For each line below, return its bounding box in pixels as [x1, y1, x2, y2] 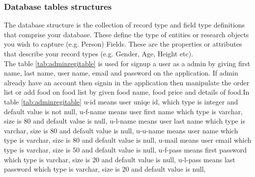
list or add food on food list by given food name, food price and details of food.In [4, 87, 250, 97]
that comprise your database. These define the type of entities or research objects [4, 29, 249, 39]
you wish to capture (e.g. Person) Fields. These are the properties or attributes [4, 39, 242, 49]
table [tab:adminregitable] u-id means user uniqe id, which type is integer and [4, 96, 238, 106]
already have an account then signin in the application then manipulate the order [4, 77, 250, 87]
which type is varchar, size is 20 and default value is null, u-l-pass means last [4, 154, 235, 164]
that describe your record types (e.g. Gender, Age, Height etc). [4, 49, 194, 58]
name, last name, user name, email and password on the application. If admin [4, 68, 238, 78]
